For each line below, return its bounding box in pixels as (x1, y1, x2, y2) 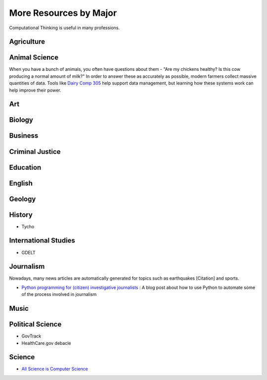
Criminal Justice (9, 147, 61, 156)
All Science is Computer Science (21, 366, 89, 372)
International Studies (9, 237, 75, 245)
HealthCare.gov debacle (21, 340, 71, 346)
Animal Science (9, 53, 59, 62)
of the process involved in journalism (21, 291, 97, 297)
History (9, 210, 33, 219)
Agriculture (9, 38, 45, 46)
